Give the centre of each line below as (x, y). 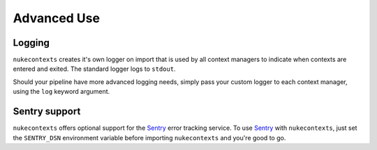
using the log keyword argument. (61, 92)
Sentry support (47, 111)
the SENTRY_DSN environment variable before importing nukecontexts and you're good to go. (149, 137)
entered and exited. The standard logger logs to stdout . (94, 69)
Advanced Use (57, 18)
